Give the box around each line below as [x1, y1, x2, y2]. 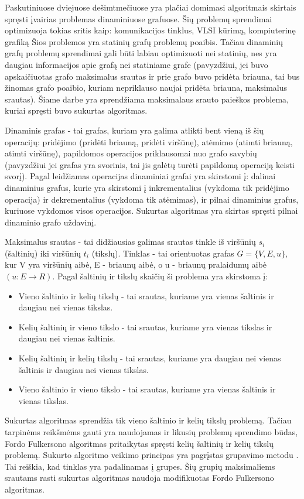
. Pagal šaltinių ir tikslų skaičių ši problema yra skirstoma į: [52, 270, 268, 282]
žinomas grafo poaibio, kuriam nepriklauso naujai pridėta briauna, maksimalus [5, 81, 288, 94]
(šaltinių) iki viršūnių [5, 247, 81, 259]
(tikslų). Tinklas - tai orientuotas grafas [91, 247, 234, 259]
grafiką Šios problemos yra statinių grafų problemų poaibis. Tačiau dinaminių [5, 35, 283, 47]
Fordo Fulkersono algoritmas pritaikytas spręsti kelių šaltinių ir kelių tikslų [5, 437, 274, 449]
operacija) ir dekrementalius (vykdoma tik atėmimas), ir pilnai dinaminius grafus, [5, 193, 299, 205]
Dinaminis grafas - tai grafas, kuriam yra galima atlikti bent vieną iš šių [5, 124, 264, 136]
